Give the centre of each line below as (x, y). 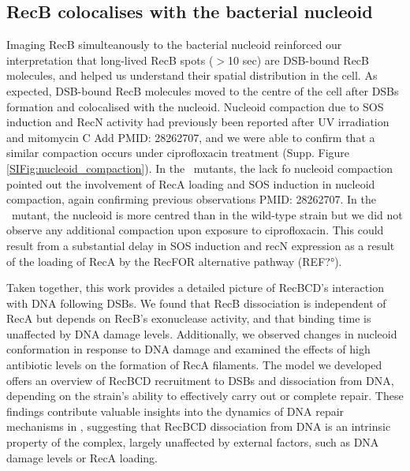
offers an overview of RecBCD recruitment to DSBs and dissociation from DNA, (200, 380)
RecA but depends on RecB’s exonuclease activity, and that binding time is (189, 318)
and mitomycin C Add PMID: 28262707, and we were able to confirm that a (191, 137)
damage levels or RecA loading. (82, 457)
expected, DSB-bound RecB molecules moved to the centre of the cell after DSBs (203, 90)
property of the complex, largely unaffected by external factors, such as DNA (193, 442)
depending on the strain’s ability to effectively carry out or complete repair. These (205, 396)
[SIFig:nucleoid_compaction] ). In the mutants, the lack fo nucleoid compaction (199, 168)
